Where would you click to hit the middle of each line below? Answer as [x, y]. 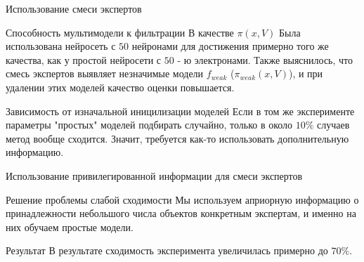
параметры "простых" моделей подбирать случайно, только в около [149, 125]
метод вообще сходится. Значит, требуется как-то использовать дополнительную [177, 138]
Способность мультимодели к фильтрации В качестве [120, 32]
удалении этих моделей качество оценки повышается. [120, 87]
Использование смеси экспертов [74, 8]
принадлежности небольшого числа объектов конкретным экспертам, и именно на [181, 213]
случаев [333, 125]
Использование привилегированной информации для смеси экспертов [154, 175]
